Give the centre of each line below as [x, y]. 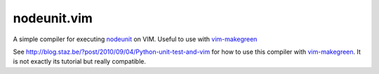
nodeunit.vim [53, 18]
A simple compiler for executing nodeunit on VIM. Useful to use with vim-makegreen [135, 39]
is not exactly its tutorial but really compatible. [80, 61]
